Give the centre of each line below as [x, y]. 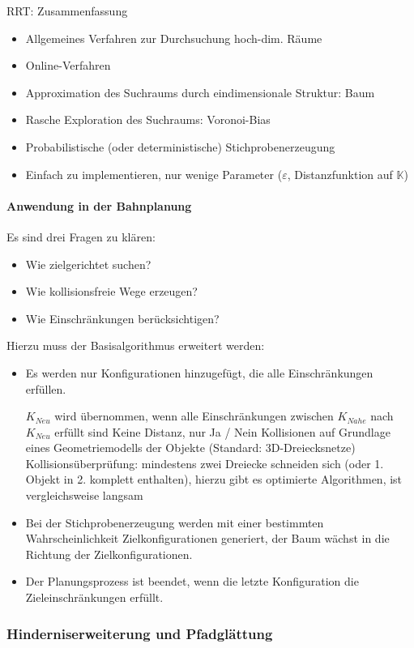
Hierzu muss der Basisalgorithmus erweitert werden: [136, 345]
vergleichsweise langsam [84, 495]
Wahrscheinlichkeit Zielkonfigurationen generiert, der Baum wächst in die [207, 538]
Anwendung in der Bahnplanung [99, 205]
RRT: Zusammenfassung [67, 11]
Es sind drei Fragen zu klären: [81, 236]
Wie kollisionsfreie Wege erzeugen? [111, 291]
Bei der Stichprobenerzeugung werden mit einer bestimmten [175, 522]
